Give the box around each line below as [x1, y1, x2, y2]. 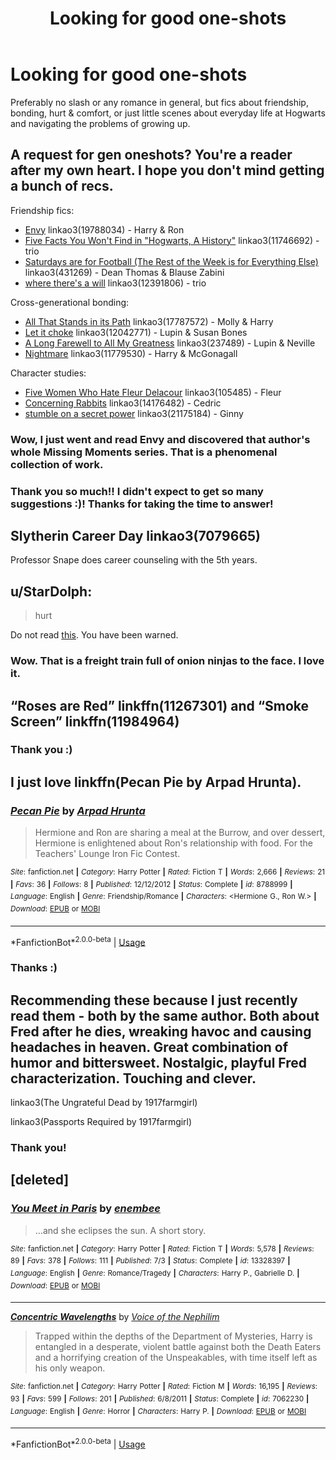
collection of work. [10, 457, 104, 471]
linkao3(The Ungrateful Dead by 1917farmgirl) [10, 1097, 198, 1109]
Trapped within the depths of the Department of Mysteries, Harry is [34, 1330, 313, 1342]
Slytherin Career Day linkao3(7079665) [10, 527, 262, 544]
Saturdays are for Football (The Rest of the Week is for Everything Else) [24, 255, 319, 267]
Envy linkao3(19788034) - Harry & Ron [24, 223, 185, 236]
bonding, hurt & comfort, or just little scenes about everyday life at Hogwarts [10, 107, 326, 119]
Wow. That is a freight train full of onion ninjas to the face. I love [10, 654, 325, 668]
